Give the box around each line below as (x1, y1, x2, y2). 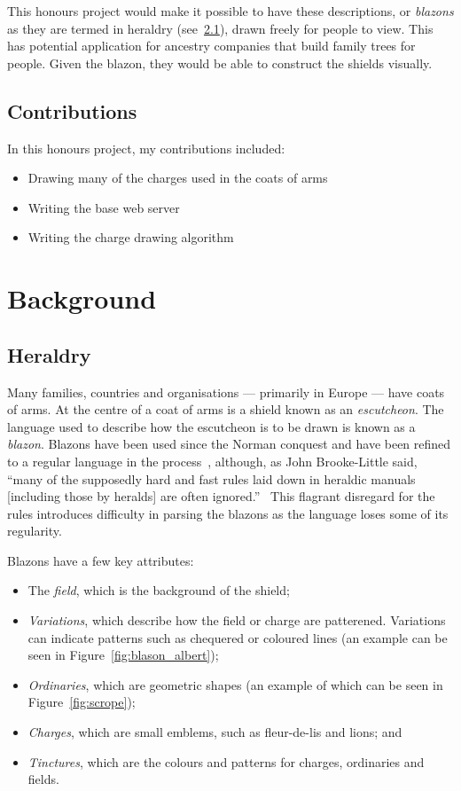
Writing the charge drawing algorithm (27, 228, 234, 247)
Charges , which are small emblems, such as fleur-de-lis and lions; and (27, 723, 402, 741)
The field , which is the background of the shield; (27, 581, 290, 599)
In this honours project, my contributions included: (7, 138, 285, 157)
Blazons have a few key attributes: (7, 551, 194, 569)
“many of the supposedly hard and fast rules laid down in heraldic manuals (7, 469, 416, 488)
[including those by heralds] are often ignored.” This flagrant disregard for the (7, 487, 435, 505)
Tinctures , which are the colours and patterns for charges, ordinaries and (27, 752, 425, 771)
